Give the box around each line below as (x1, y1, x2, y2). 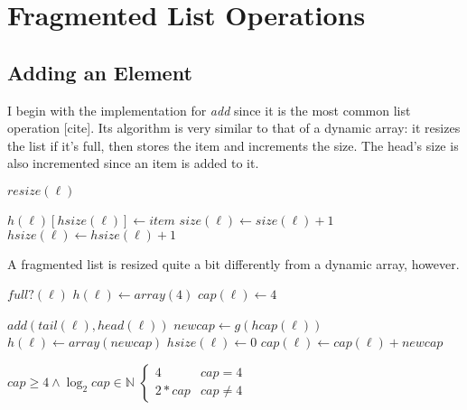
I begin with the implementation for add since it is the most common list (7, 100, 411, 119)
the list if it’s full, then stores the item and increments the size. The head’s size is (7, 135, 459, 154)
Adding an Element (7, 58, 192, 86)
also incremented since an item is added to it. (7, 154, 259, 172)
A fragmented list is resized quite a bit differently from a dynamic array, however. (7, 254, 460, 273)
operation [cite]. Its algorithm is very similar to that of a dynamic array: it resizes (7, 118, 461, 137)
